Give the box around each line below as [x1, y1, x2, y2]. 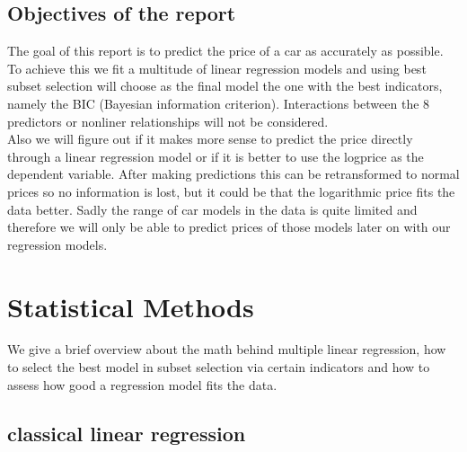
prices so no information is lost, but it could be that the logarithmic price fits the [7, 182, 455, 200]
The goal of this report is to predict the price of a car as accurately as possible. [7, 41, 444, 60]
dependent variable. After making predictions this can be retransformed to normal [7, 164, 460, 183]
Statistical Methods [7, 288, 254, 324]
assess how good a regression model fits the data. [7, 375, 278, 394]
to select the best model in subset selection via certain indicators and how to [7, 358, 430, 377]
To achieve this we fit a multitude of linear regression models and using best [7, 58, 427, 77]
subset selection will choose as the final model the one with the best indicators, [7, 76, 443, 95]
